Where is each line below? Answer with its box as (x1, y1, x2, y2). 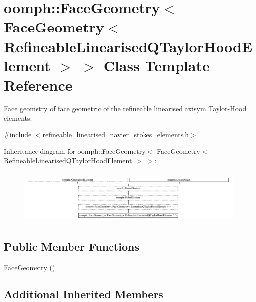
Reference (4, 74, 73, 94)
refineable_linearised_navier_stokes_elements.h (42, 129, 189, 140)
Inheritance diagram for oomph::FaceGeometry (4, 146, 146, 156)
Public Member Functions (4, 239, 139, 254)
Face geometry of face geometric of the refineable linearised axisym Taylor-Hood (4, 103, 247, 113)
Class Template (103, 55, 210, 75)
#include (4, 129, 32, 140)
